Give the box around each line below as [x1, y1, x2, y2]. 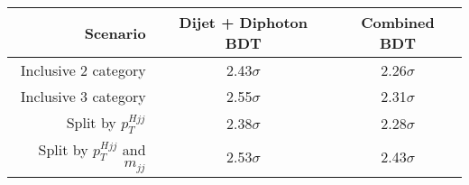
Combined [361, 12, 435, 32]
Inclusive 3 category [20, 86, 146, 106]
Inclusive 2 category [20, 60, 146, 80]
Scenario [84, 22, 146, 43]
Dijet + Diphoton [179, 12, 308, 32]
